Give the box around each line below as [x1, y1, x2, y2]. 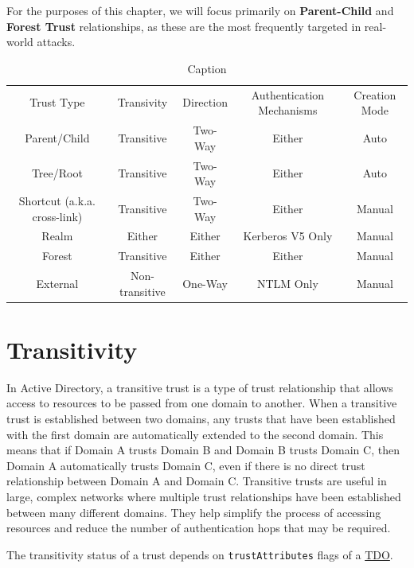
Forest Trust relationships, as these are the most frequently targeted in [6, 18, 361, 34]
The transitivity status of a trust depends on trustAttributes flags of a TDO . [6, 546, 393, 562]
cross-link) [32, 208, 83, 224]
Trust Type [29, 94, 85, 111]
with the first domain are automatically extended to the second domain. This [6, 426, 384, 442]
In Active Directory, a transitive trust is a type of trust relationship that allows [6, 379, 393, 395]
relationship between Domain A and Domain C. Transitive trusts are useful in [6, 473, 387, 489]
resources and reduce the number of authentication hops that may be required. [6, 519, 391, 536]
